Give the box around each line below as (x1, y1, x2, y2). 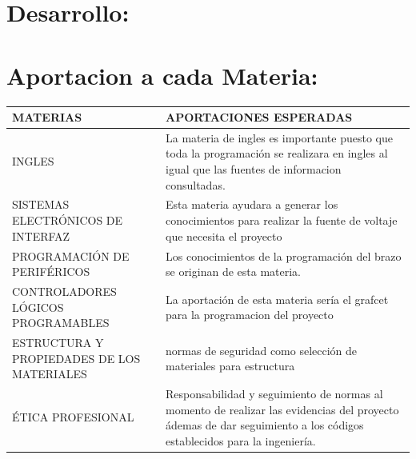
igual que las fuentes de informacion (165, 161, 342, 178)
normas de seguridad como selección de (165, 341, 358, 358)
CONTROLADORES (12, 282, 117, 299)
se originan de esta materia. (165, 263, 301, 280)
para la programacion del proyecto (165, 306, 334, 323)
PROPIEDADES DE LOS (12, 349, 141, 366)
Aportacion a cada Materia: (6, 58, 318, 91)
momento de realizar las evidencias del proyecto (165, 401, 399, 417)
